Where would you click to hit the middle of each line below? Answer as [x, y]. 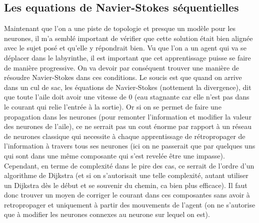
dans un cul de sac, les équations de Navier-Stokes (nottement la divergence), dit [128, 87]
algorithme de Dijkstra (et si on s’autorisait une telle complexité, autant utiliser [126, 175]
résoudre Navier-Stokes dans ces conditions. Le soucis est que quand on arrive [123, 77]
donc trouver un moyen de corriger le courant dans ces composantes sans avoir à [127, 195]
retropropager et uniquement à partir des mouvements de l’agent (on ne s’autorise [130, 204]
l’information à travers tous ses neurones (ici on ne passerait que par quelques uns [130, 146]
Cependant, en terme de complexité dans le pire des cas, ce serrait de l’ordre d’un [129, 165]
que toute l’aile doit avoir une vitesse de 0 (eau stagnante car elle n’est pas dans [127, 97]
